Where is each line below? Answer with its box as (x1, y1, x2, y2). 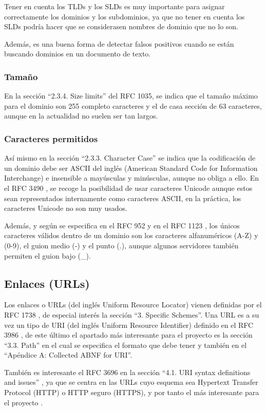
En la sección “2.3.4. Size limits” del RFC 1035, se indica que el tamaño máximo (4, 90, 258, 101)
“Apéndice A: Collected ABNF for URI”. (4, 349, 132, 360)
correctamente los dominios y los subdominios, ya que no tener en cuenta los (4, 11, 245, 22)
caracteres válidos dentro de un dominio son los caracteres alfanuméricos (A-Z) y (4, 230, 258, 241)
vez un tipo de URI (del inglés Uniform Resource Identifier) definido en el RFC (4, 319, 254, 330)
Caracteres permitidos (4, 132, 98, 145)
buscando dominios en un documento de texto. (4, 48, 151, 59)
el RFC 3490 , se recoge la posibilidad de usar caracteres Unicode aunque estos (4, 182, 253, 193)
